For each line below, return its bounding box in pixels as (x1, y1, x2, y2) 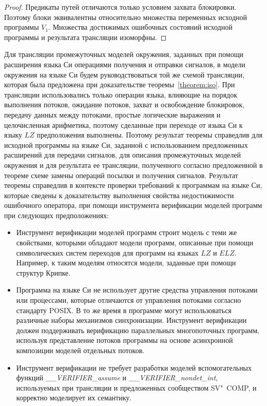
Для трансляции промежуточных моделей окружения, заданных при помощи (4, 49, 243, 60)
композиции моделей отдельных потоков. (16, 345, 145, 355)
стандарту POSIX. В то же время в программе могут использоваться (16, 304, 232, 315)
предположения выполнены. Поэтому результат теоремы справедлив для (36, 129, 262, 140)
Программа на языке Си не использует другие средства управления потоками (16, 284, 258, 295)
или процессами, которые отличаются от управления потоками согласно (16, 295, 241, 305)
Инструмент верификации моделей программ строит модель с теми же (16, 227, 237, 238)
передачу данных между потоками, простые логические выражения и (4, 109, 221, 120)
